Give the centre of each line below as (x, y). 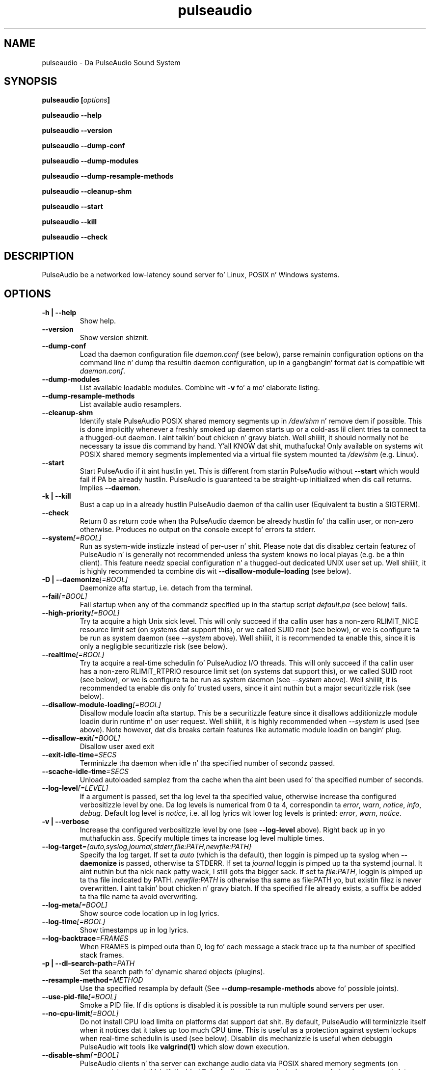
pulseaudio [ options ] (76, 100)
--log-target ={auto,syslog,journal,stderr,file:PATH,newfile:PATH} (147, 847)
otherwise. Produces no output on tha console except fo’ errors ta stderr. (198, 530)
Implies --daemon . (110, 488)
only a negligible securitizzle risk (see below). (154, 646)
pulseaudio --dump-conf (83, 146)
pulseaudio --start (72, 207)
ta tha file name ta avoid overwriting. (139, 897)
